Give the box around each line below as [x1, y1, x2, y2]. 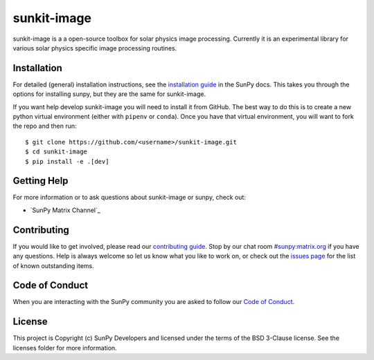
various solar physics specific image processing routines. [12, 44, 177, 52]
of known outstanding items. [12, 261, 95, 269]
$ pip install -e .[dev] [25, 158, 109, 165]
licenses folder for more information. [12, 343, 117, 352]
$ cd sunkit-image [25, 148, 88, 155]
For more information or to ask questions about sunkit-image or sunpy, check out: [12, 193, 246, 202]
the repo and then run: [12, 122, 77, 131]
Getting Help [12, 175, 69, 187]
